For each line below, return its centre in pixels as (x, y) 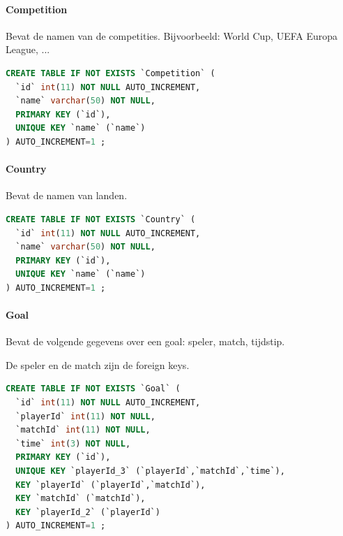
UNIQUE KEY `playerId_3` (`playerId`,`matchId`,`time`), (150, 471)
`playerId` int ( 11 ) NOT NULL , (85, 416)
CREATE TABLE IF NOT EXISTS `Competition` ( (110, 73)
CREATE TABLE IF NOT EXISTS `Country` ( (101, 219)
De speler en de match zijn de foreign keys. (98, 364)
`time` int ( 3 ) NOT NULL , (73, 443)
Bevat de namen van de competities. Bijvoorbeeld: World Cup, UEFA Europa (172, 35)
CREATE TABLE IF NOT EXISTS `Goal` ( (93, 389)
